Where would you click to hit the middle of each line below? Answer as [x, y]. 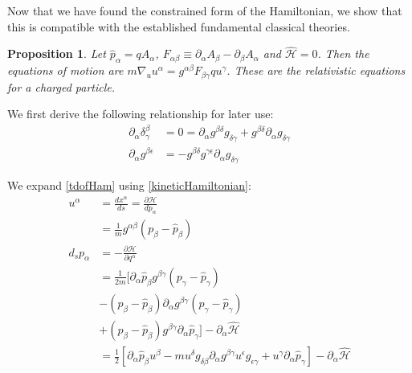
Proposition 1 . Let [57, 53]
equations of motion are [65, 70]
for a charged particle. [61, 86]
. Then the [343, 53]
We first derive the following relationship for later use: [141, 114]
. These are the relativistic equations [316, 70]
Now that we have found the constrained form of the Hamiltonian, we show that [205, 10]
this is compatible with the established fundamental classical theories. [179, 26]
